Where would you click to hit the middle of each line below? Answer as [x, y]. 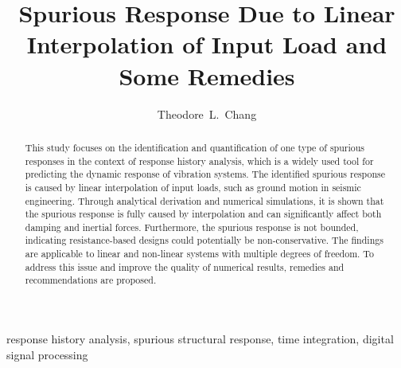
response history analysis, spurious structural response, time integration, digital [200, 339]
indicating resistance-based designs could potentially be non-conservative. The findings [204, 240]
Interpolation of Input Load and [207, 44]
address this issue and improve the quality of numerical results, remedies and [185, 266]
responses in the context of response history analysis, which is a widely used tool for [199, 161]
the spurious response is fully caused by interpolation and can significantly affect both [203, 214]
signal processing [47, 354]
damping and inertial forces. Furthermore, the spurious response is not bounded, [192, 227]
